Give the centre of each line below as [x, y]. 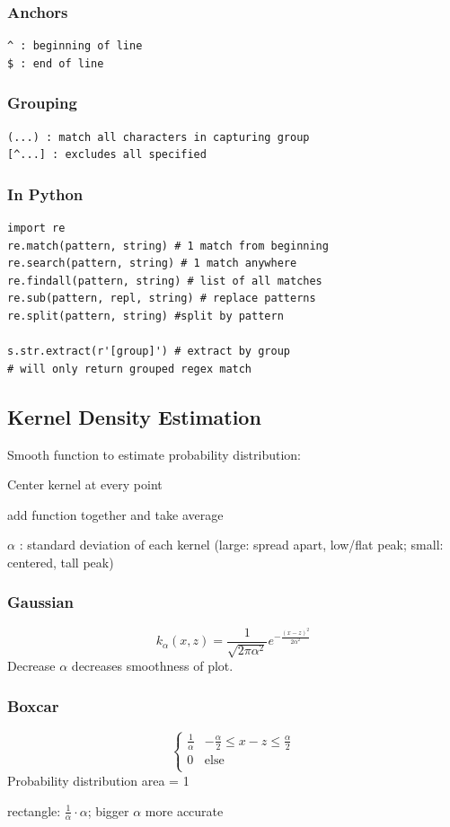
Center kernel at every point [85, 484]
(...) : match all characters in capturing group [159, 137]
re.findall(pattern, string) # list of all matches [165, 281]
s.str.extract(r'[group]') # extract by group [149, 352]
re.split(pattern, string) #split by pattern [146, 316]
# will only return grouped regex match [130, 369]
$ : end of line [56, 63]
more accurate [184, 810]
